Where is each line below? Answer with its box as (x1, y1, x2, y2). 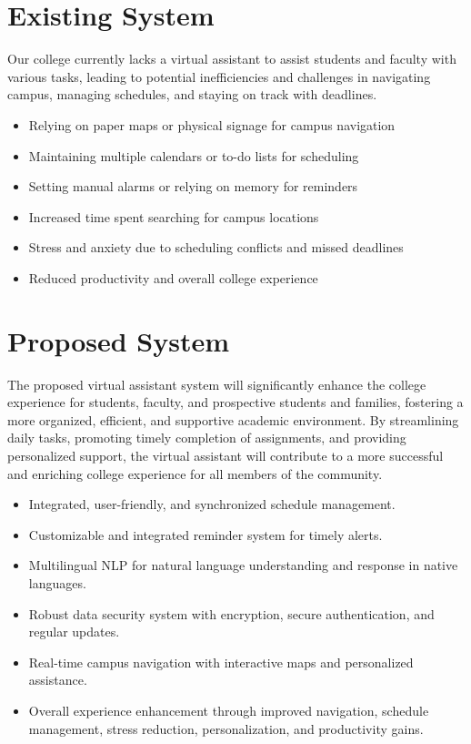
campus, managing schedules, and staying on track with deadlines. (7, 85, 377, 104)
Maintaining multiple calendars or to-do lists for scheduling (28, 146, 359, 165)
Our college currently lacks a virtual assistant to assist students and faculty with (7, 49, 456, 68)
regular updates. (28, 622, 120, 641)
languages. (28, 573, 86, 592)
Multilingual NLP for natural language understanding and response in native (28, 555, 458, 575)
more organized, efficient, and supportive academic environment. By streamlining (7, 410, 459, 429)
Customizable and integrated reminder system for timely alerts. (28, 525, 383, 544)
